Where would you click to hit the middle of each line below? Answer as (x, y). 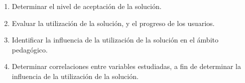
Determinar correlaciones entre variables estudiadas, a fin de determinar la (126, 66)
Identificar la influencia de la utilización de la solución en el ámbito (115, 40)
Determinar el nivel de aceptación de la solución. (87, 6)
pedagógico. (30, 49)
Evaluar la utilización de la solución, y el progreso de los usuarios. (113, 23)
